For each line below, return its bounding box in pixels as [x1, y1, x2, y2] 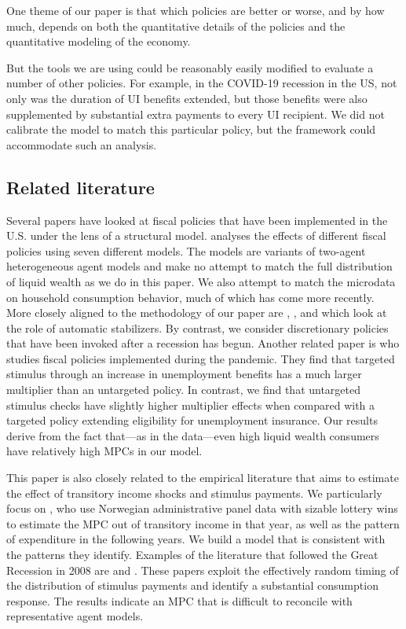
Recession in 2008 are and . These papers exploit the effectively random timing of [6, 561, 399, 578]
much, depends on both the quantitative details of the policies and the [6, 17, 346, 34]
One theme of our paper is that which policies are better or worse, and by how [6, 2, 385, 18]
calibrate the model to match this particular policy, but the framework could [6, 121, 376, 138]
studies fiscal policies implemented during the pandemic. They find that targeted [6, 350, 395, 366]
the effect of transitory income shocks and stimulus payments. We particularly [6, 484, 382, 501]
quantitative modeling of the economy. [6, 33, 191, 50]
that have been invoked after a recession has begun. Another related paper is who [6, 335, 400, 351]
